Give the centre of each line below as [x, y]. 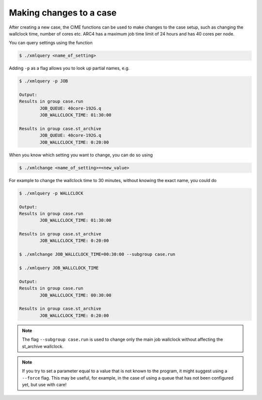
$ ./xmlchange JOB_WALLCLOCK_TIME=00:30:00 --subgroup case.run [97, 254]
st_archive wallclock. [43, 346]
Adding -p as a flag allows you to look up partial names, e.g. [69, 68]
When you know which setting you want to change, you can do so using [81, 155]
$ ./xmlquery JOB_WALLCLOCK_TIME [59, 268]
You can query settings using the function [51, 43]
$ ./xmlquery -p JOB [43, 81]
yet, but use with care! [44, 385]
